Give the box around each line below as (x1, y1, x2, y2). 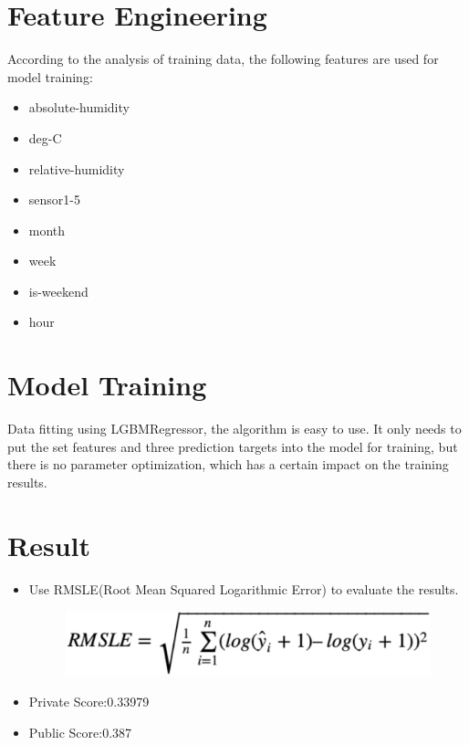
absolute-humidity (28, 98, 130, 117)
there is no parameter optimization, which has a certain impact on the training (7, 455, 449, 474)
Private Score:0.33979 (28, 692, 150, 710)
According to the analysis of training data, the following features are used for (7, 49, 439, 68)
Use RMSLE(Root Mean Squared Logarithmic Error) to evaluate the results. (28, 579, 459, 598)
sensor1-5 (28, 190, 80, 209)
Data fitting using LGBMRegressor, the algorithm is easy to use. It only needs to (7, 419, 462, 438)
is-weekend (28, 281, 89, 300)
